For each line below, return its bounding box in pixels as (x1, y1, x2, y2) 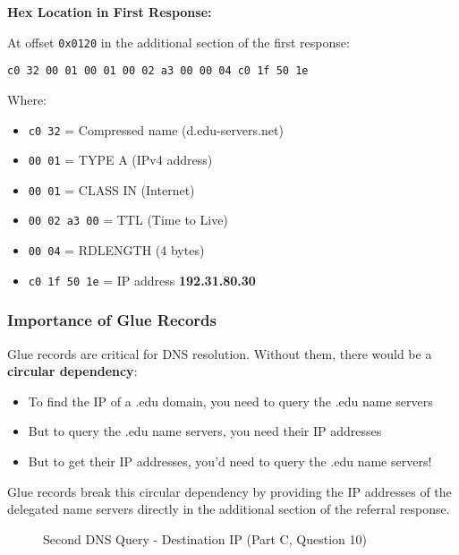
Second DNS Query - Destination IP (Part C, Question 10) (43, 529, 367, 548)
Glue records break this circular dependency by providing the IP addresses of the (7, 482, 452, 500)
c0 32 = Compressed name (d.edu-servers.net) (28, 120, 284, 139)
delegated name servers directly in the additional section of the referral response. (7, 499, 450, 518)
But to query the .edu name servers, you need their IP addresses (28, 422, 382, 440)
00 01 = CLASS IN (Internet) (28, 180, 195, 199)
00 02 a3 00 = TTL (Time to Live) (28, 210, 228, 229)
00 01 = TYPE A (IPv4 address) (28, 150, 213, 169)
